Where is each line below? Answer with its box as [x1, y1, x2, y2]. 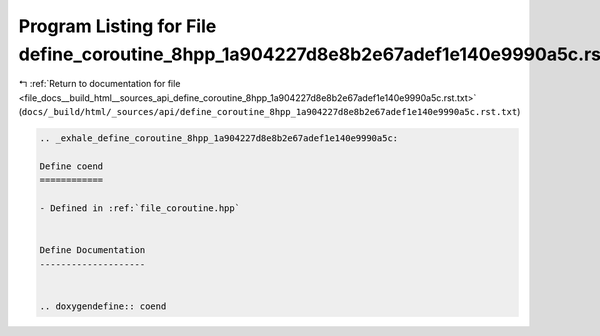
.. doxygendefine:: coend [39, 300, 167, 312]
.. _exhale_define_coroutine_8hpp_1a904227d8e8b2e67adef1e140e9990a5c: [39, 133, 399, 144]
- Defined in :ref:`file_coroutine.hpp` [39, 203, 240, 214]
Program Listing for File [18, 15, 217, 37]
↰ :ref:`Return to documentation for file [18, 78, 181, 90]
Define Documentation [39, 245, 146, 256]
